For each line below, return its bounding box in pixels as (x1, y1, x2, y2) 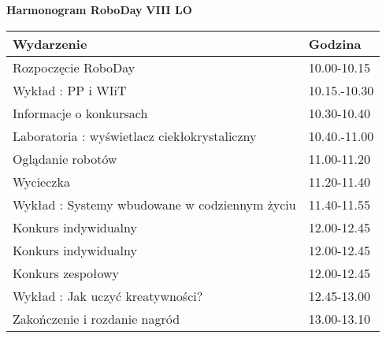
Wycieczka (13, 172, 70, 191)
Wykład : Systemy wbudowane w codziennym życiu (13, 195, 296, 214)
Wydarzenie (13, 34, 87, 53)
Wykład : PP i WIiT (13, 80, 127, 99)
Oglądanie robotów (13, 149, 117, 168)
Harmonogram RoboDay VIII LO (6, 2, 192, 17)
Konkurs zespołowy (13, 263, 119, 282)
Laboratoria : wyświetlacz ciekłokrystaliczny (13, 126, 257, 145)
